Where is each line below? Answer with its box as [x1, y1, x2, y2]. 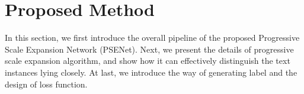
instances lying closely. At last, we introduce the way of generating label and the [5, 66, 297, 78]
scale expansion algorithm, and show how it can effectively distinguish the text [5, 54, 290, 67]
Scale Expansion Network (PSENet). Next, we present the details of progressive [5, 43, 294, 55]
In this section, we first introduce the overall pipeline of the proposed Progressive [5, 31, 300, 44]
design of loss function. [5, 77, 88, 90]
